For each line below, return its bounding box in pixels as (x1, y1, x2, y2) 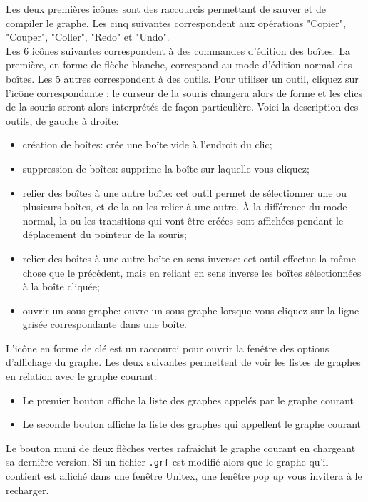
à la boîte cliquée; (22, 279, 100, 294)
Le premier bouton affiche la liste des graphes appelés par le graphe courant (22, 392, 354, 407)
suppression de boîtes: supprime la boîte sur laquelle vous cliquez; (22, 160, 310, 175)
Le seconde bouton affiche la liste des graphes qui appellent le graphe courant (22, 416, 362, 431)
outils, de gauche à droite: (6, 113, 119, 128)
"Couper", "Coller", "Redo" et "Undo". (6, 29, 170, 44)
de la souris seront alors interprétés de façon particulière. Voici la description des (6, 99, 359, 114)
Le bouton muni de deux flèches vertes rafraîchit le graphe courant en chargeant (6, 440, 356, 455)
